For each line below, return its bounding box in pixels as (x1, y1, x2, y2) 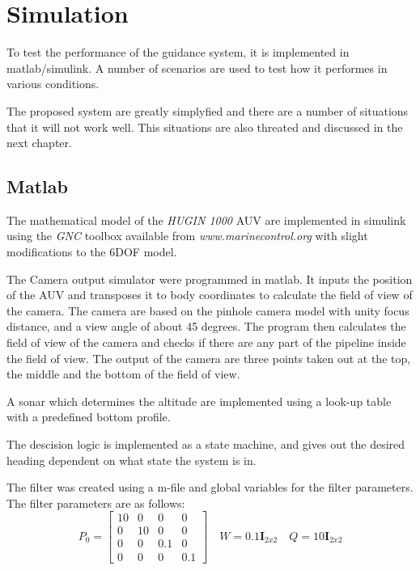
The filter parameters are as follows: (6, 494, 185, 511)
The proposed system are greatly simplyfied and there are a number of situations (6, 102, 409, 119)
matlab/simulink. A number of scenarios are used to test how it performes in (6, 59, 388, 76)
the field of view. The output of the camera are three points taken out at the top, (6, 349, 411, 366)
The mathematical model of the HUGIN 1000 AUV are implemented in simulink (6, 211, 406, 228)
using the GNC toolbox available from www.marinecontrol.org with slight (6, 227, 368, 244)
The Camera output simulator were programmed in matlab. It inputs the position (6, 270, 413, 287)
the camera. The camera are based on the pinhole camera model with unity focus (6, 302, 409, 319)
